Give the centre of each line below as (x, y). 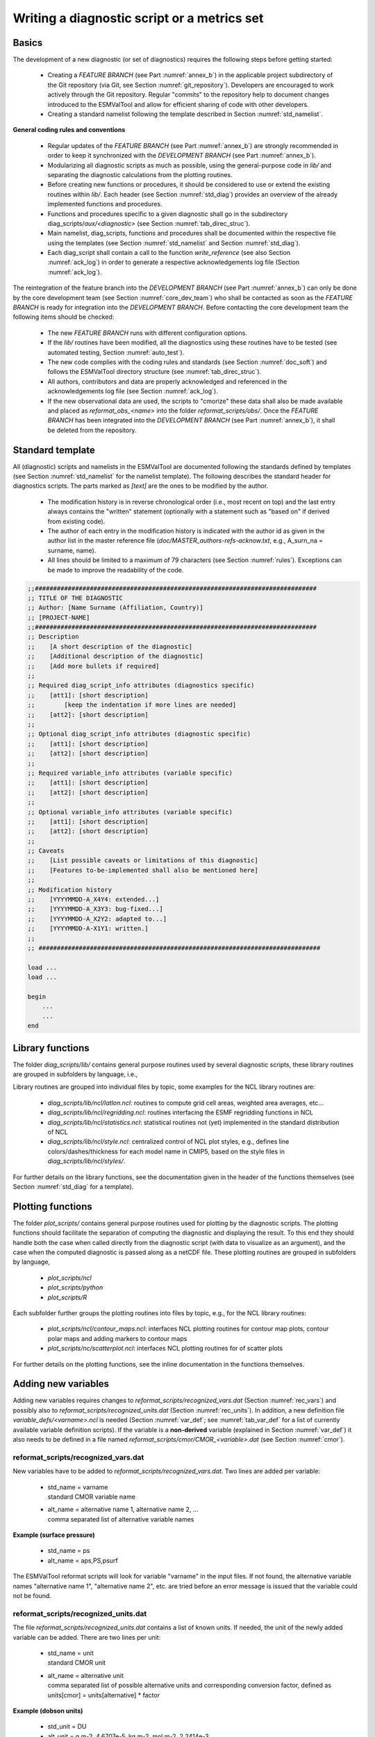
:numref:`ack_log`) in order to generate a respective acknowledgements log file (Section (174, 262)
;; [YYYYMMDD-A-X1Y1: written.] (88, 929)
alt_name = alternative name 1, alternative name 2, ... (123, 1509)
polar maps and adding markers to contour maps (117, 1338)
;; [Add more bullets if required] (93, 666)
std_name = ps (69, 1551)
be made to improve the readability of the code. (116, 570)
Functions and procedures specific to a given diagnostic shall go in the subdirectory (168, 214)
